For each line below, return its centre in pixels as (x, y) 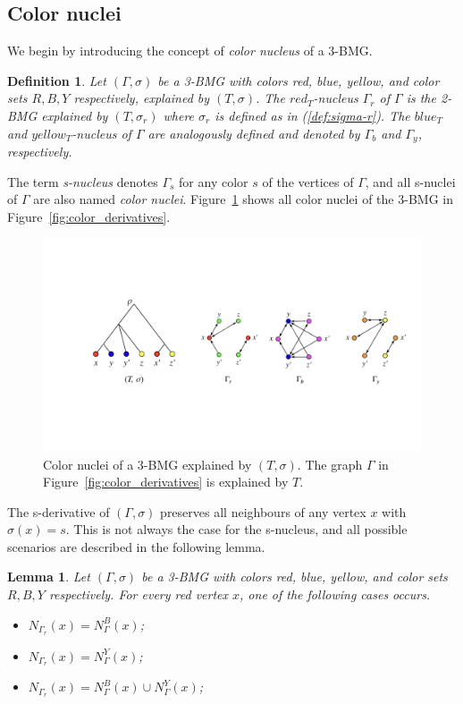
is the (421, 98)
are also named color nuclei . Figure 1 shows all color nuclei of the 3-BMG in (243, 199)
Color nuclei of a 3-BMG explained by (147, 464)
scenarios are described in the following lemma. (136, 546)
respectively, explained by (142, 98)
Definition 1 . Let (57, 80)
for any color (214, 181)
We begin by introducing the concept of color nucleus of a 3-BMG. (190, 51)
